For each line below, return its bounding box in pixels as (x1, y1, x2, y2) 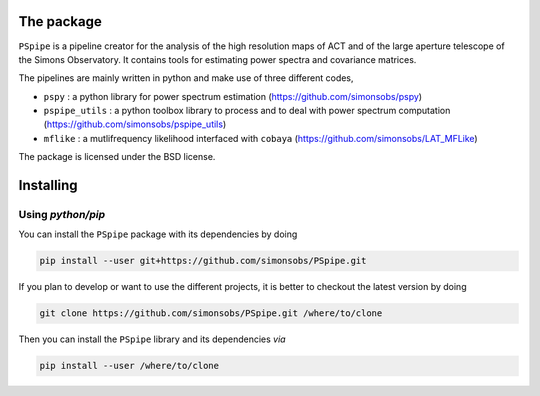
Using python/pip (18, 208, 105, 222)
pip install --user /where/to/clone (39, 360, 220, 372)
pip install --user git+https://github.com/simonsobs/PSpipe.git (39, 255, 367, 267)
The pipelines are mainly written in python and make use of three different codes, (18, 72, 354, 84)
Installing (18, 177, 79, 194)
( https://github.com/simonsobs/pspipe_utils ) (43, 118, 227, 130)
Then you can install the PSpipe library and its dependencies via (18, 333, 286, 345)
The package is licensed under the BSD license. (18, 151, 216, 163)
